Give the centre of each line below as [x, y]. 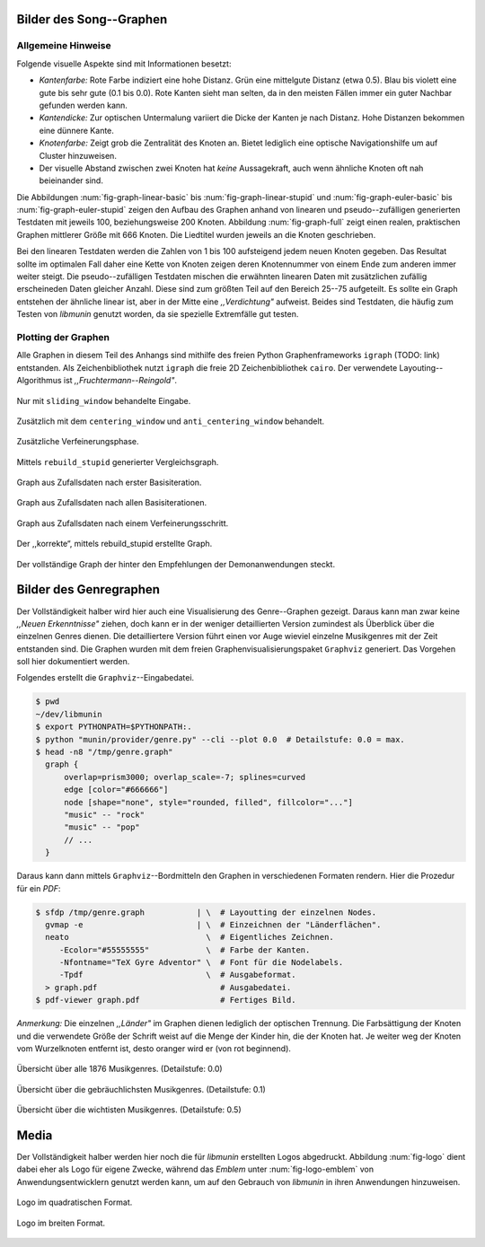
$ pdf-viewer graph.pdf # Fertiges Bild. [166, 1000]
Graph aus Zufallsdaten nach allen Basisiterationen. [111, 503]
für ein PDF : [39, 888]
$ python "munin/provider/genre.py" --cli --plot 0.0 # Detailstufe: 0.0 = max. [220, 739]
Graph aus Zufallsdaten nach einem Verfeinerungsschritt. [123, 523]
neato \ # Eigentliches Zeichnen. [190, 937]
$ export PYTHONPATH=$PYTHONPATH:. [114, 727]
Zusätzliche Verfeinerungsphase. [78, 442]
